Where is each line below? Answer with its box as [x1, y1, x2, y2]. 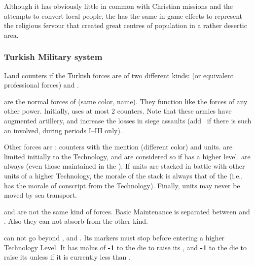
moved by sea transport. [4, 190, 77, 200]
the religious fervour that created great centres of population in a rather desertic [4, 20, 247, 30]
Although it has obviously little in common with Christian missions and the [4, 1, 233, 11]
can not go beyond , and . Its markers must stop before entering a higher [4, 232, 224, 242]
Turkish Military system [4, 51, 103, 63]
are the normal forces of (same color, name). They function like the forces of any [4, 96, 248, 106]
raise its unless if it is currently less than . [4, 252, 131, 262]
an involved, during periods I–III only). [4, 125, 122, 135]
